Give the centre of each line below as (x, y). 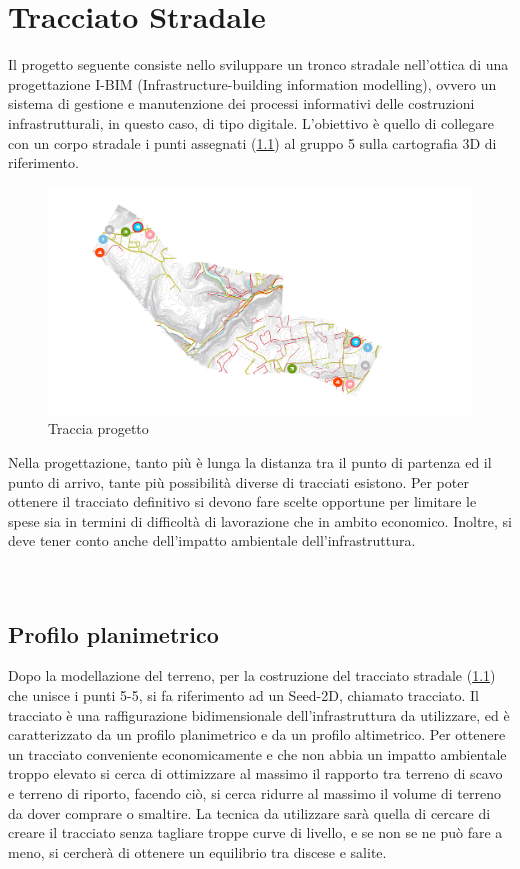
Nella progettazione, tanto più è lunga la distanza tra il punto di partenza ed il (250, 462)
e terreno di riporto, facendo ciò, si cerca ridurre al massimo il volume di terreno (254, 792)
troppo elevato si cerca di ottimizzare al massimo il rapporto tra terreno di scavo (255, 773)
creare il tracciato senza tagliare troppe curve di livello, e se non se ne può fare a (255, 832)
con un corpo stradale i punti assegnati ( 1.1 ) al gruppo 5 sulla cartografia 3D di (252, 142)
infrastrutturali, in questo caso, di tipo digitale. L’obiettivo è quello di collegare (251, 122)
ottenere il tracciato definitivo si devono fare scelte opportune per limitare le (242, 501)
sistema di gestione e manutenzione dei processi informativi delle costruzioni (241, 103)
